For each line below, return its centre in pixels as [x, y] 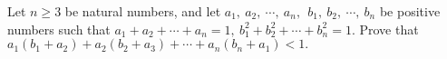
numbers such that [59, 29]
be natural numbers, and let [143, 11]
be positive [410, 11]
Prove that [389, 29]
